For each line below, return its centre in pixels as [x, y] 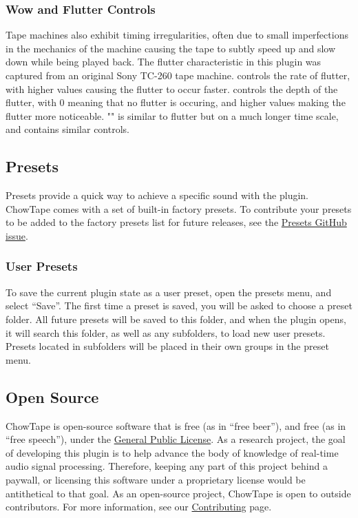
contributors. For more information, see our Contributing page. [139, 507]
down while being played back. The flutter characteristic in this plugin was [164, 62]
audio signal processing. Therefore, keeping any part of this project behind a [167, 466]
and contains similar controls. [67, 129]
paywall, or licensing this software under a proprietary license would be [156, 479]
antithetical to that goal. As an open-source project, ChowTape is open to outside [178, 493]
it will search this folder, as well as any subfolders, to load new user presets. [166, 332]
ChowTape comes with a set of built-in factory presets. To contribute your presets [179, 208]
